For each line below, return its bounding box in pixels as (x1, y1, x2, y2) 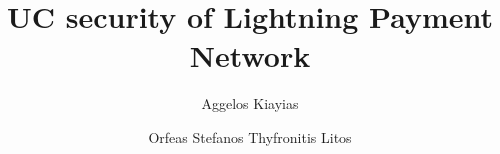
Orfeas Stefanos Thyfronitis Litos (148, 126, 352, 147)
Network (189, 35, 311, 76)
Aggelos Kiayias (201, 93, 299, 114)
